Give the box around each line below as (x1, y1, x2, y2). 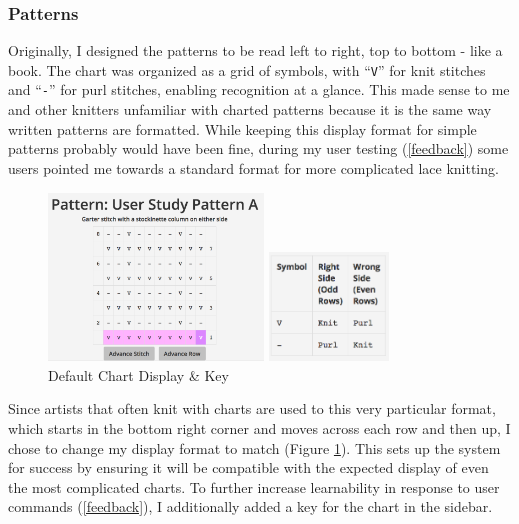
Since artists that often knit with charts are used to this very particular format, (8, 398, 496, 419)
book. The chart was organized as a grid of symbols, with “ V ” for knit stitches (8, 59, 486, 80)
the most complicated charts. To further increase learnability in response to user (8, 476, 500, 497)
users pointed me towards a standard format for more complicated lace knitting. (8, 157, 499, 178)
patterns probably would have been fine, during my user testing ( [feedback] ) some (8, 138, 509, 159)
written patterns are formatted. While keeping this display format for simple (8, 118, 477, 139)
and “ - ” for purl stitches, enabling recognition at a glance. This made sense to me (8, 79, 510, 100)
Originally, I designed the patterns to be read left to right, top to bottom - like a (8, 40, 503, 61)
